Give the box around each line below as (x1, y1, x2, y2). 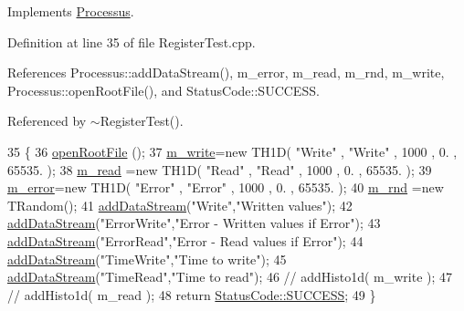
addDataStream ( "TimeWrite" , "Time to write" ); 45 (7, 249, 287, 268)
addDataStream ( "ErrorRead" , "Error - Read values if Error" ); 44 (7, 231, 364, 250)
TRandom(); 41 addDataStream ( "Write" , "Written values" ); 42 (7, 195, 353, 214)
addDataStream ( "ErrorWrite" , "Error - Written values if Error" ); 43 (7, 213, 381, 233)
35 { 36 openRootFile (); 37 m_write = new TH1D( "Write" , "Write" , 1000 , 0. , (7, 141, 458, 161)
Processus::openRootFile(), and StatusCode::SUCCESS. (7, 80, 320, 99)
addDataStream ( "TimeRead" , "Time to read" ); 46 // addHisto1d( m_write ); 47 (7, 267, 453, 286)
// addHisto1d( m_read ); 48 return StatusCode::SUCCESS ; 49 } (7, 285, 376, 304)
